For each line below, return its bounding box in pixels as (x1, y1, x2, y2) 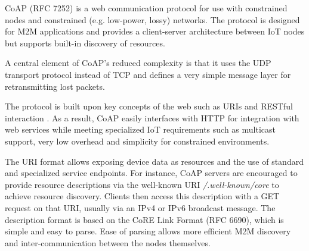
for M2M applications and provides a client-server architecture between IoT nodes (5, 25, 305, 37)
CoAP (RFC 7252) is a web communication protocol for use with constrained (5, 2, 288, 14)
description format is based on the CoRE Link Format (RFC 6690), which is (5, 213, 284, 225)
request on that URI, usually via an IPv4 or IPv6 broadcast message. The (5, 201, 276, 214)
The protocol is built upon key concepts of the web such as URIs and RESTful (5, 100, 293, 112)
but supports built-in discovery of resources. (5, 36, 165, 49)
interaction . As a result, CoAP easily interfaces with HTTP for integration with (5, 111, 299, 124)
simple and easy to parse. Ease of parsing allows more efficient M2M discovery (5, 225, 291, 237)
